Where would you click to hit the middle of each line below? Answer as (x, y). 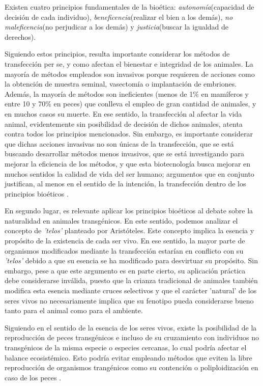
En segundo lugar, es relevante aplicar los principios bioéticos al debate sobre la (129, 211)
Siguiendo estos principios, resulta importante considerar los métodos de (117, 54)
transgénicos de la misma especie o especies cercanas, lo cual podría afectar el (126, 347)
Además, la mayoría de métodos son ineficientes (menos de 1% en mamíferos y (127, 93)
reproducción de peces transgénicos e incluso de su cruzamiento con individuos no (132, 337)
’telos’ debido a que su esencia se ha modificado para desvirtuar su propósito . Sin (131, 260)
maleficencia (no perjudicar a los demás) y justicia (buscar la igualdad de (117, 27)
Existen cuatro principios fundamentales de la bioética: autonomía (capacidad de (129, 7)
